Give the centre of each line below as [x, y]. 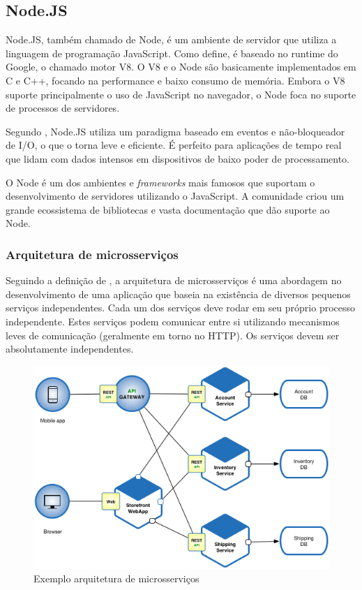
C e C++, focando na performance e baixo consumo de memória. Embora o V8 [175, 80]
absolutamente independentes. [70, 349]
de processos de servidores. [63, 108]
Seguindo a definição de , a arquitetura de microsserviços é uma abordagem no [174, 280]
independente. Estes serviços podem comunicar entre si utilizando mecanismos [173, 321]
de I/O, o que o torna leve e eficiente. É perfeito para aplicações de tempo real [174, 145]
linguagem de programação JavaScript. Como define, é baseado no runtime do [172, 53]
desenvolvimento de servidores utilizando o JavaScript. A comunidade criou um [175, 196]
